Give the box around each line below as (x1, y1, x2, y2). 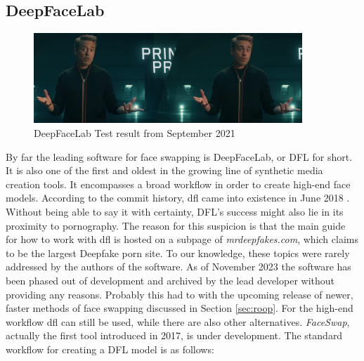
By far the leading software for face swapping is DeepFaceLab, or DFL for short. (6, 149, 353, 164)
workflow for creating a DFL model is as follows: (6, 341, 214, 356)
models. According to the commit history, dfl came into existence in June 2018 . (6, 190, 350, 205)
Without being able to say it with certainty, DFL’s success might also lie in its (6, 204, 344, 218)
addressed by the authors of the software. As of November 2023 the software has (6, 259, 351, 274)
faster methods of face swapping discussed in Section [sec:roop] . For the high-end (6, 301, 353, 315)
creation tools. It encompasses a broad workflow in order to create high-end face (6, 176, 351, 191)
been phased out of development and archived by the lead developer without (6, 273, 335, 287)
